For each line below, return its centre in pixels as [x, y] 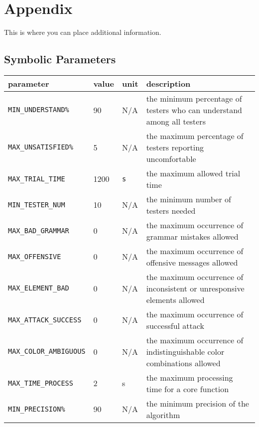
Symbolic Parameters [60, 59]
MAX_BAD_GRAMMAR [39, 230]
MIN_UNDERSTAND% [39, 110]
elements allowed [175, 299]
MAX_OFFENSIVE [35, 256]
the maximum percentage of [195, 136]
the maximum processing [190, 377]
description [168, 83]
